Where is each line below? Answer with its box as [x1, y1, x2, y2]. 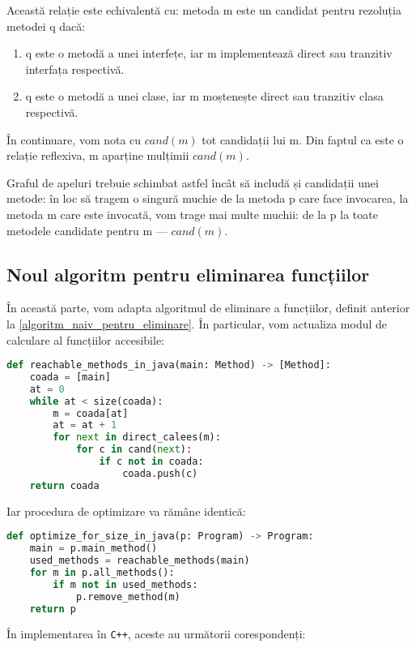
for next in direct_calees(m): [53, 431, 221, 444]
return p [29, 603, 76, 615]
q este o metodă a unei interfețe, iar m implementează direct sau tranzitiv [25, 45, 393, 62]
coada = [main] [29, 371, 111, 383]
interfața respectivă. [25, 60, 125, 77]
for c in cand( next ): [75, 444, 193, 456]
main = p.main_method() [29, 543, 158, 555]
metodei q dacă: [6, 17, 86, 34]
